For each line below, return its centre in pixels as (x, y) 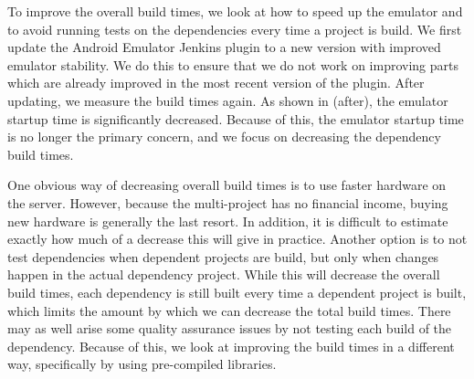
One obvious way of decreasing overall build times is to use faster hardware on (227, 185)
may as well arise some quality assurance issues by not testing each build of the (230, 328)
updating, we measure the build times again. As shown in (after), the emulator (228, 100)
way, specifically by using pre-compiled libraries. (142, 364)
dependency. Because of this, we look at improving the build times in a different (231, 346)
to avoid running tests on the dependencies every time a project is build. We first (235, 29)
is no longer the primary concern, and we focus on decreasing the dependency (224, 137)
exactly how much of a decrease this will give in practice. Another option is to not (237, 239)
